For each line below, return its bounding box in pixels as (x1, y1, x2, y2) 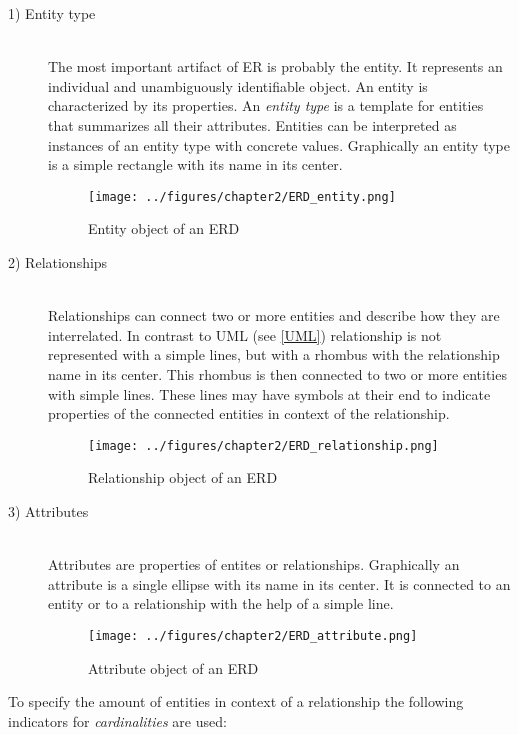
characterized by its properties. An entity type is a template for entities (48, 95, 484, 116)
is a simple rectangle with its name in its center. (48, 154, 343, 175)
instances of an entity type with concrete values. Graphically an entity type (48, 134, 511, 155)
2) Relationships (8, 252, 108, 272)
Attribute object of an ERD (88, 657, 259, 678)
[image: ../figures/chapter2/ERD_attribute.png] (88, 628, 418, 643)
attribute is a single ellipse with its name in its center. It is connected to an (48, 573, 511, 594)
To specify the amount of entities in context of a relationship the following (8, 691, 464, 712)
